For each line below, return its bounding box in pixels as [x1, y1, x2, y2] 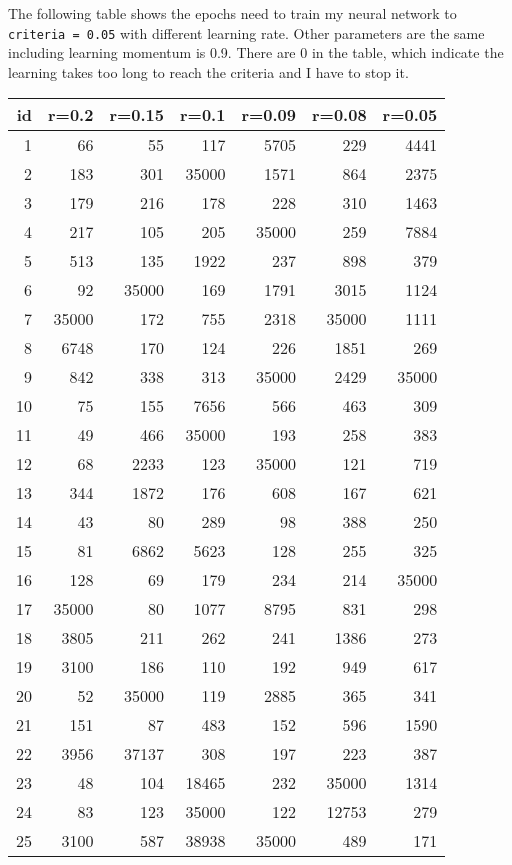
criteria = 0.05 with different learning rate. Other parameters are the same [8, 22, 485, 43]
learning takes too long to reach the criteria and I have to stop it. [8, 61, 409, 82]
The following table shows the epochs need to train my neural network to [8, 3, 457, 23]
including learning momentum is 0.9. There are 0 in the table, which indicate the [8, 42, 504, 63]
